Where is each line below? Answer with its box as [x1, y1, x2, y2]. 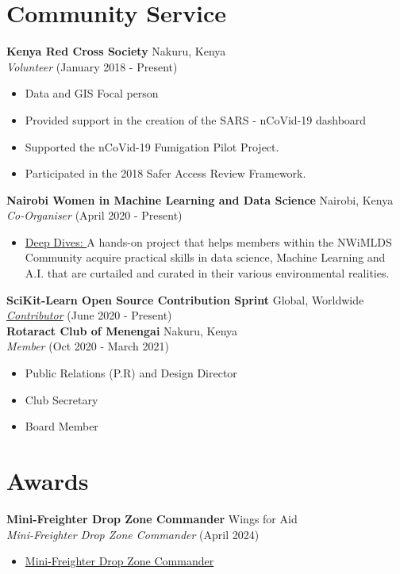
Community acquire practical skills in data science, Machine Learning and [25, 249, 386, 266]
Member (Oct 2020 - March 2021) [6, 338, 169, 354]
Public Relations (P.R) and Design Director [25, 365, 237, 381]
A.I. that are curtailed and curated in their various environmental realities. [25, 265, 390, 281]
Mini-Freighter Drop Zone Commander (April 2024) [6, 526, 260, 542]
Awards [6, 465, 89, 496]
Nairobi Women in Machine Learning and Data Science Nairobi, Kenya [6, 191, 394, 208]
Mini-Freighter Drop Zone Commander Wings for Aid [6, 510, 298, 526]
